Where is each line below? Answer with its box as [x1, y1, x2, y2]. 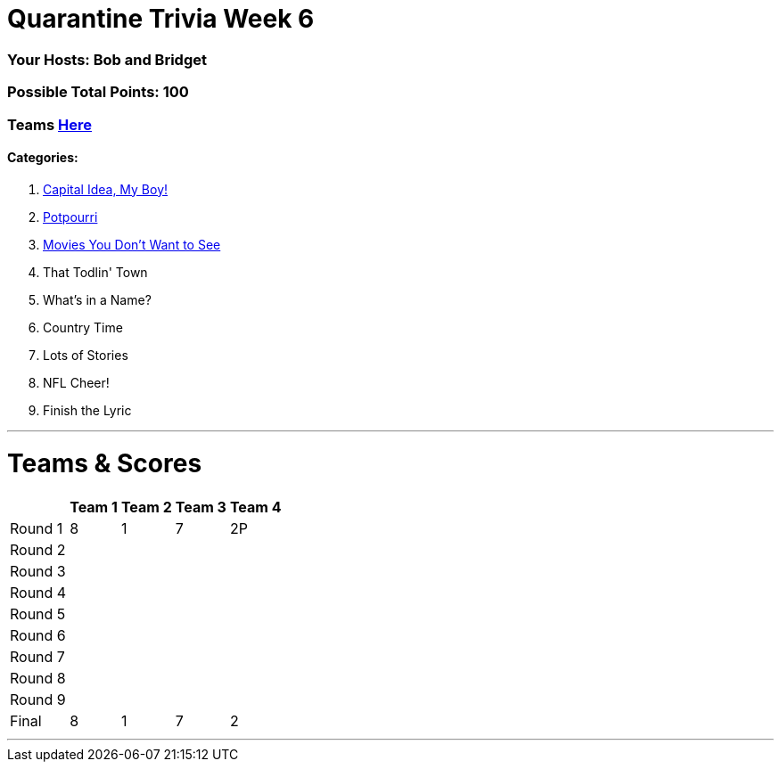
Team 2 [120, 498, 172, 517]
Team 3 [175, 498, 226, 517]
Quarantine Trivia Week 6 [7, 4, 315, 34]
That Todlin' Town [43, 264, 148, 280]
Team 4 [229, 498, 282, 517]
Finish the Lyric [43, 402, 132, 418]
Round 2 [10, 541, 66, 560]
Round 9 [10, 691, 66, 709]
